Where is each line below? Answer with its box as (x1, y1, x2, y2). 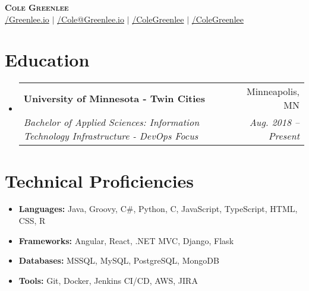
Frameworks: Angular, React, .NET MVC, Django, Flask (18, 234, 234, 246)
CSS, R (18, 214, 46, 227)
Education (5, 48, 90, 72)
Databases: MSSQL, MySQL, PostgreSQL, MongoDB (18, 254, 219, 267)
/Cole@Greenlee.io (57, 12, 124, 25)
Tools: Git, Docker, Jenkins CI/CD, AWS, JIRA (18, 274, 198, 286)
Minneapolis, (246, 84, 299, 99)
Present (268, 129, 299, 143)
